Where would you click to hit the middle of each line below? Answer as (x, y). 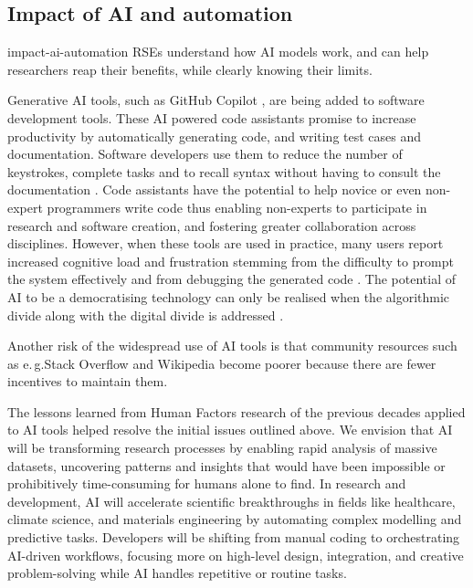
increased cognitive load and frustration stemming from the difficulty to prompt (231, 261)
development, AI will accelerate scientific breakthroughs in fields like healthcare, (231, 501)
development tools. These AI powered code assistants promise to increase (212, 117)
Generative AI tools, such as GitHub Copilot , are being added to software (216, 100)
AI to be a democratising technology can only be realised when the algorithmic (229, 296)
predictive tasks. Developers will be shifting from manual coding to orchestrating (234, 537)
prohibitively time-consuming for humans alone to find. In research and (207, 483)
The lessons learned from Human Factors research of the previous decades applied (236, 411)
